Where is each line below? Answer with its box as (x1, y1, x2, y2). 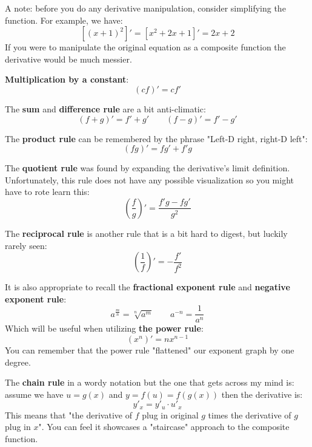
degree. (5, 355, 31, 368)
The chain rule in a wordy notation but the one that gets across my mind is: (5, 376, 294, 389)
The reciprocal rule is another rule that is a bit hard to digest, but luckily (5, 227, 288, 239)
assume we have (5, 387, 64, 400)
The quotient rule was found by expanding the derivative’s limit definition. (5, 162, 290, 174)
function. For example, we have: (5, 13, 123, 26)
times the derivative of (208, 408, 291, 421)
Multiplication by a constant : (5, 73, 129, 86)
